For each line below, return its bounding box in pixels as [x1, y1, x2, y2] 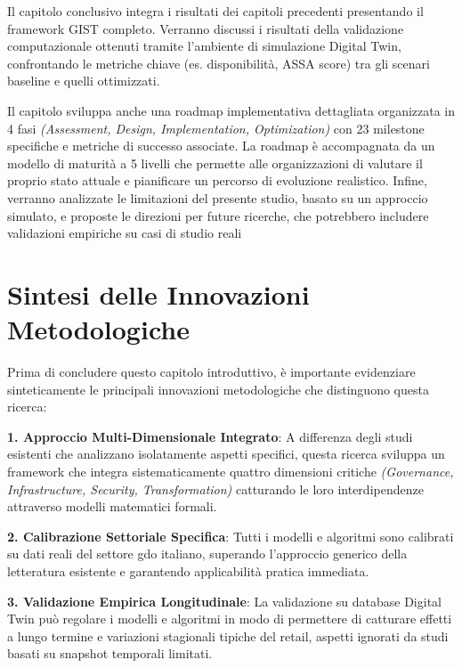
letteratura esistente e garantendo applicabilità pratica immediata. [7, 561, 369, 580]
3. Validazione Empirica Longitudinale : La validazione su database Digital [7, 591, 442, 610]
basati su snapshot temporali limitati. [7, 644, 213, 663]
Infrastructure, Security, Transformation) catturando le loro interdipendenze [7, 479, 424, 498]
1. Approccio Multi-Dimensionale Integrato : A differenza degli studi [7, 427, 413, 445]
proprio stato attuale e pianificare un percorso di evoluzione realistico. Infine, [7, 171, 427, 190]
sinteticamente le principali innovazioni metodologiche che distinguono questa [7, 379, 429, 398]
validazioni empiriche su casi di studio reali [7, 224, 242, 242]
